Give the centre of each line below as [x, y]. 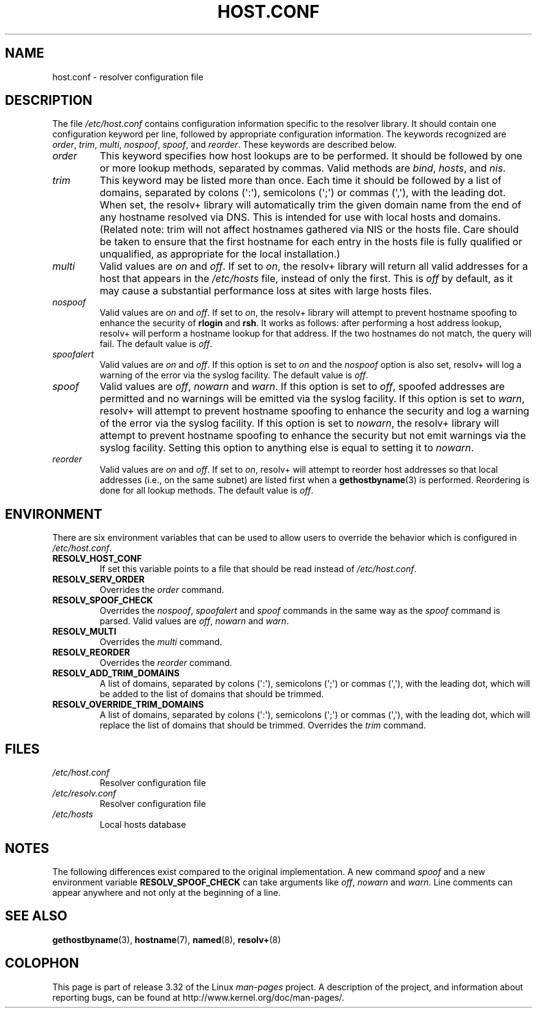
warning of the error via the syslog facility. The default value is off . [234, 375]
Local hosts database [143, 825]
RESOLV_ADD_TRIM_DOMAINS [116, 673]
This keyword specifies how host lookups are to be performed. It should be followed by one [311, 156]
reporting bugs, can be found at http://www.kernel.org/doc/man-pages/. [198, 997]
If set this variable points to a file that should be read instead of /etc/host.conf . [258, 569]
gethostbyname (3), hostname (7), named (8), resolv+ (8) [167, 939]
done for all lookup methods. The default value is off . [207, 491]
